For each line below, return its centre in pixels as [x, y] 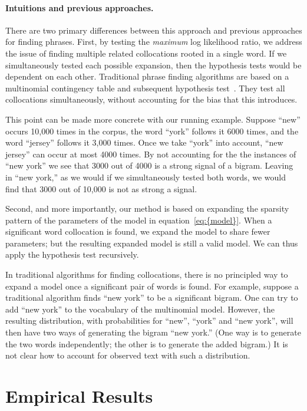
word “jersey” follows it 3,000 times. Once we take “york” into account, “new [144, 142]
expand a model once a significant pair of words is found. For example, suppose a [152, 286]
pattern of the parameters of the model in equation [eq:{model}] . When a [139, 220]
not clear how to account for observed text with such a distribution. [128, 355]
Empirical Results [79, 396]
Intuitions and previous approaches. [80, 7]
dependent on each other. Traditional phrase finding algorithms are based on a [147, 76]
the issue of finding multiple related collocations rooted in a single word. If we [146, 53]
